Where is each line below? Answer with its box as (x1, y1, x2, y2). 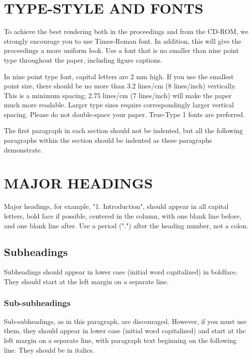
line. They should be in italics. (4, 344, 95, 355)
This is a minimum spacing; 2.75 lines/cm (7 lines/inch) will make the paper (4, 90, 232, 100)
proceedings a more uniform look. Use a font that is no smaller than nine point (4, 45, 239, 55)
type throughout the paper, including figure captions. (4, 54, 163, 65)
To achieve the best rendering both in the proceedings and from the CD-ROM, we (4, 26, 249, 36)
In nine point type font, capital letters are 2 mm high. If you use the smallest (4, 71, 234, 81)
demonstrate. (4, 144, 43, 154)
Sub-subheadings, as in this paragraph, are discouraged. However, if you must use (4, 316, 247, 326)
